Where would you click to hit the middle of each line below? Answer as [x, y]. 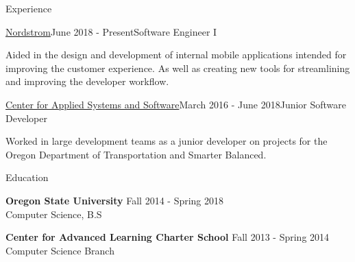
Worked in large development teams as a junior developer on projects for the [167, 141]
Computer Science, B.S [54, 214]
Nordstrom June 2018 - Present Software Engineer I [111, 31]
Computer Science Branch [60, 250]
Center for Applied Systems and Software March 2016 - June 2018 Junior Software [176, 104]
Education [27, 177]
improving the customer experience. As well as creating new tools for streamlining [178, 68]
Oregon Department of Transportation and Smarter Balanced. [136, 154]
